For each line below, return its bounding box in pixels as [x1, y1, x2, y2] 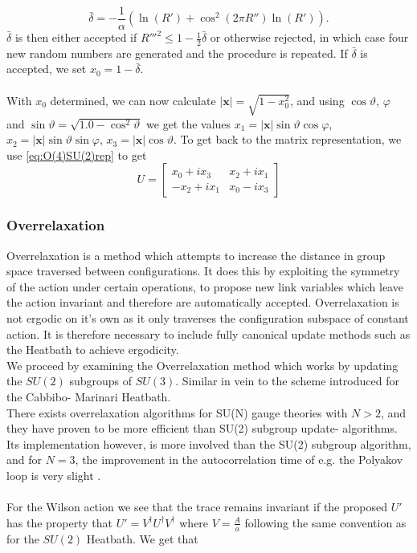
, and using [289, 91, 345, 108]
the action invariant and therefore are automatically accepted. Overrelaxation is [6, 294, 399, 311]
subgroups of [69, 372, 132, 389]
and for [6, 451, 43, 468]
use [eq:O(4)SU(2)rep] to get [6, 146, 147, 163]
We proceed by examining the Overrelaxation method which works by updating [6, 356, 399, 373]
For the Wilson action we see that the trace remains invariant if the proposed [6, 498, 387, 515]
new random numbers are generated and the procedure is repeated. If [6, 44, 348, 61]
